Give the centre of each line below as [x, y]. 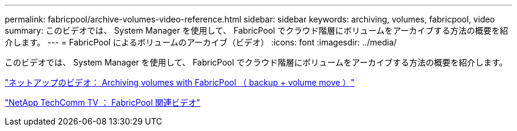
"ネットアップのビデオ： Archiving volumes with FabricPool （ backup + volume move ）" [180, 82]
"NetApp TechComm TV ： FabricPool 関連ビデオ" [103, 102]
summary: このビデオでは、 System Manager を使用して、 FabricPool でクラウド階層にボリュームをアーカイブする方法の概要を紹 [256, 30]
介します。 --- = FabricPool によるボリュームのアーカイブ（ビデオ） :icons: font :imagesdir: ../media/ [201, 42]
